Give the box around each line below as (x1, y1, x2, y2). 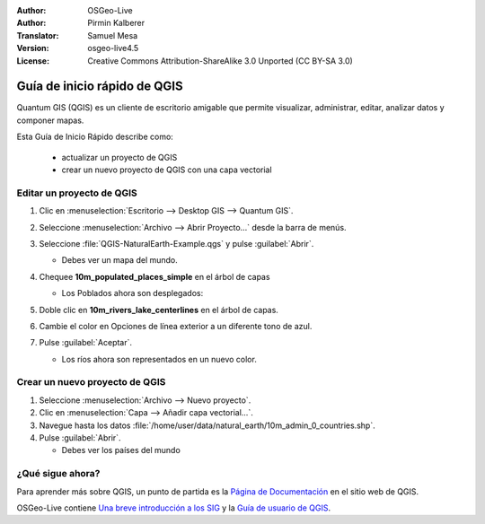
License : (16, 55, 49, 66)
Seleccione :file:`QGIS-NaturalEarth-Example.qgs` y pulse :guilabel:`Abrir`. (39, 238, 314, 249)
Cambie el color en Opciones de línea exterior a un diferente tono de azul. (39, 320, 313, 331)
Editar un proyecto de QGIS (16, 187, 138, 199)
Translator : (16, 30, 59, 40)
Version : (16, 43, 49, 54)
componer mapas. (16, 115, 84, 126)
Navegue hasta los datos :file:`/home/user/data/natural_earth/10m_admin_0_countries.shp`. (39, 420, 376, 431)
